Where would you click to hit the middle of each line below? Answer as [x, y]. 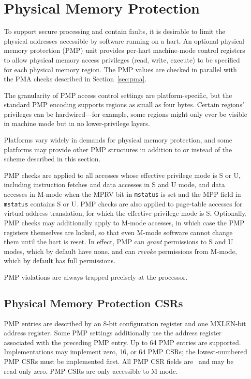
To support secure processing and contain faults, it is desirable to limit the [115, 31]
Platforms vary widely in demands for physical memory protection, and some [118, 140]
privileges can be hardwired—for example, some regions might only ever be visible [125, 114]
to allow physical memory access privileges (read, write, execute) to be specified [122, 59]
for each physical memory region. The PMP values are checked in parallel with [120, 69]
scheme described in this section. [52, 159]
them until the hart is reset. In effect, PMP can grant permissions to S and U [118, 242]
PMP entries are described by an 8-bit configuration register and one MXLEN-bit [125, 323]
